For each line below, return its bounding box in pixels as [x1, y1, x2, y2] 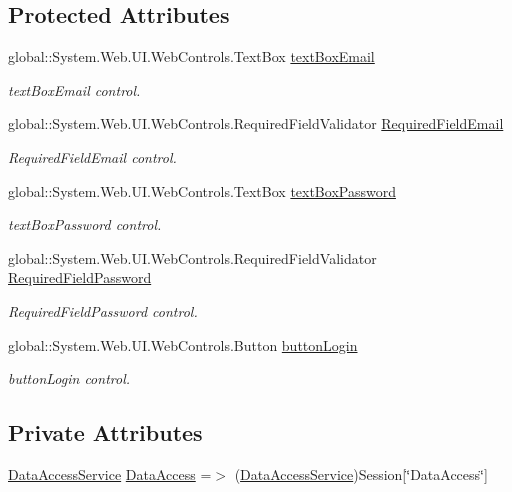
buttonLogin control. [8, 368, 131, 389]
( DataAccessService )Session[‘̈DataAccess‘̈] [234, 463, 488, 484]
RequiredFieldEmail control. [8, 146, 177, 167]
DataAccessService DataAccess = [8, 463, 212, 484]
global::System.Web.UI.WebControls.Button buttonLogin [8, 334, 358, 355]
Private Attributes [8, 417, 203, 448]
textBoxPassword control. [8, 214, 162, 235]
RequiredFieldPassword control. [8, 300, 198, 321]
